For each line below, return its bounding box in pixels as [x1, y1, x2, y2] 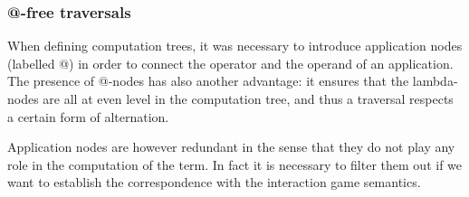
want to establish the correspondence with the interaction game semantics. [7, 173, 421, 192]
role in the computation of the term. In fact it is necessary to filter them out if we [7, 155, 463, 174]
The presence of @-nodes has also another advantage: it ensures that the [7, 71, 409, 90]
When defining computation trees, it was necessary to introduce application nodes [7, 36, 463, 55]
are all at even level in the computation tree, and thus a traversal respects [43, 89, 454, 108]
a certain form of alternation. [7, 107, 169, 126]
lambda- [412, 71, 458, 90]
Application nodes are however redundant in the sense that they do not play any [7, 137, 455, 156]
